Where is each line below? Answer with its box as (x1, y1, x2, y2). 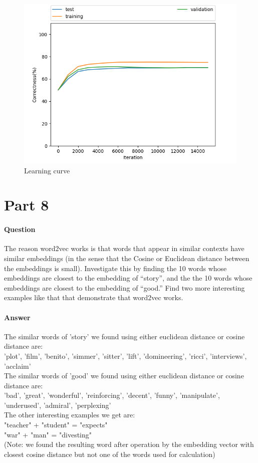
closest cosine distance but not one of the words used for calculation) (4, 448, 215, 459)
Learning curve (24, 165, 70, 175)
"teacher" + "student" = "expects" (4, 419, 108, 430)
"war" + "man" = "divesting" (4, 429, 92, 439)
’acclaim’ (4, 360, 31, 371)
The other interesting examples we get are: (4, 409, 135, 420)
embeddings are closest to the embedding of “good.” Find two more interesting (4, 282, 245, 293)
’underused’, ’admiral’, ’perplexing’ (4, 399, 111, 410)
